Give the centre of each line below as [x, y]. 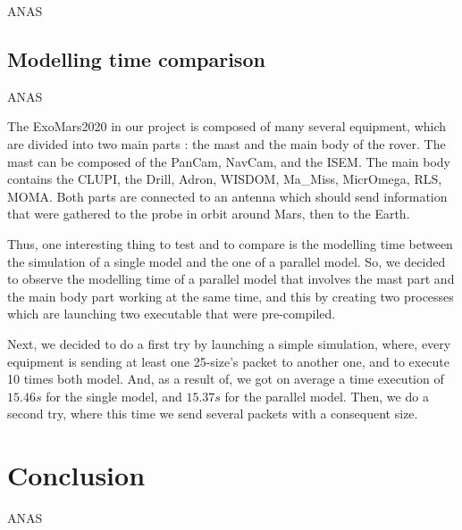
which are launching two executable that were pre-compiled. [172, 314]
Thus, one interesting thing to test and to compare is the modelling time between [230, 243]
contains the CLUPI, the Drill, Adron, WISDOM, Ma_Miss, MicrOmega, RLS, [225, 179]
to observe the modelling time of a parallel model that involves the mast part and [231, 279]
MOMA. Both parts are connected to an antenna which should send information [227, 196]
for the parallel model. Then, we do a [327, 396]
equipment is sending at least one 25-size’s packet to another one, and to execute [229, 361]
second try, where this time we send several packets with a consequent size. [213, 414]
